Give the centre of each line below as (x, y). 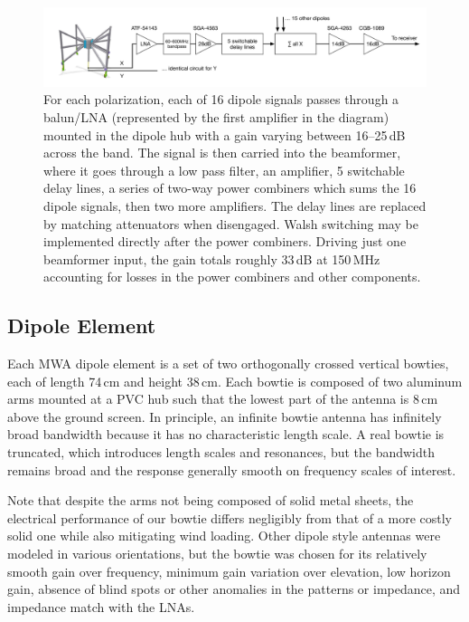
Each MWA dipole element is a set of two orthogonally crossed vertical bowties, (228, 364)
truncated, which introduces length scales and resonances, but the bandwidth (221, 452)
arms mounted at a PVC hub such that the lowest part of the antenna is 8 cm (223, 399)
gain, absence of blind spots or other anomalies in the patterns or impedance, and (234, 589)
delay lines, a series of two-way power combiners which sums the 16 (230, 188)
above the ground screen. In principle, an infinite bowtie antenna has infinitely (225, 416)
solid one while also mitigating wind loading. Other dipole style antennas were (224, 536)
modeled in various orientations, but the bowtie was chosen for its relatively (217, 554)
